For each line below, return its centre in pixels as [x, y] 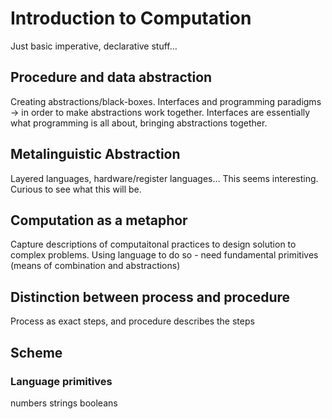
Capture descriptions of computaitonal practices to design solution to [153, 244]
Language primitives [61, 381]
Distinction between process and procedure [150, 297]
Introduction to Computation [131, 18]
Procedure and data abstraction [111, 77]
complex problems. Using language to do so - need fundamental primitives [164, 255]
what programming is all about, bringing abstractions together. [139, 123]
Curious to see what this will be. [76, 189]
